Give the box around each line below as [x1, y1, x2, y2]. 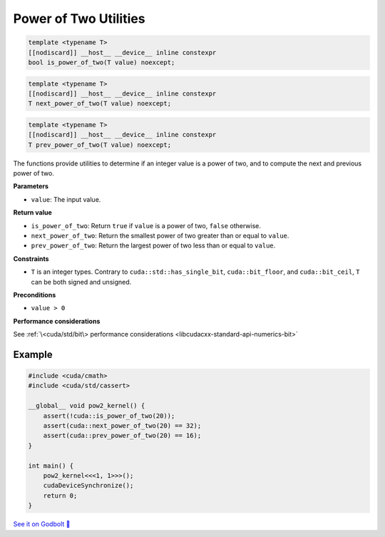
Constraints [13, 254, 49, 263]
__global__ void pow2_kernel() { [28, 402, 145, 410]
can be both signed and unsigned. [31, 277, 132, 286]
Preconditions [13, 290, 56, 299]
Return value [13, 208, 53, 217]
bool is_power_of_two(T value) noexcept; [28, 58, 175, 66]
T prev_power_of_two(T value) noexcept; [28, 140, 171, 149]
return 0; [43, 491, 78, 499]
